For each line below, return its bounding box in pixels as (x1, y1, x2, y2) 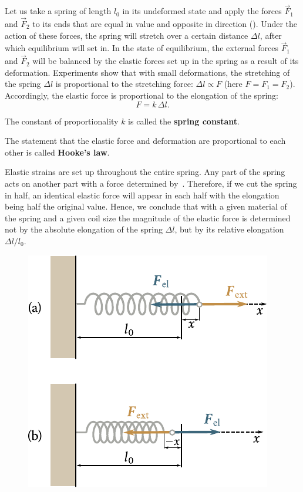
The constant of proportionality (5, 114, 119, 127)
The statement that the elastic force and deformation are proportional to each (5, 134, 286, 147)
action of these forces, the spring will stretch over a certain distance (5, 29, 248, 41)
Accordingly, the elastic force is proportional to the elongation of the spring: (5, 89, 278, 102)
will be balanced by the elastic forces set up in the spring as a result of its (32, 55, 299, 67)
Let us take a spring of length (5, 5, 112, 17)
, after (260, 29, 282, 41)
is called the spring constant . (128, 114, 240, 127)
